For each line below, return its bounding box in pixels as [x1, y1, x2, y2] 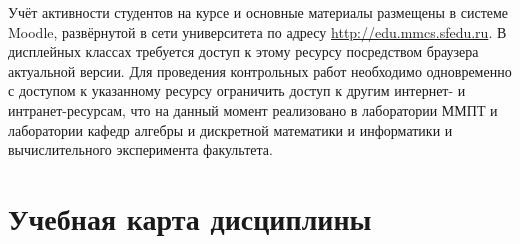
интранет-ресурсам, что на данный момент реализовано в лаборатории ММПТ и [8, 99, 498, 120]
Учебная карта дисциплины [8, 197, 372, 238]
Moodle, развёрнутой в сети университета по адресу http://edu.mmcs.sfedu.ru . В [8, 21, 507, 42]
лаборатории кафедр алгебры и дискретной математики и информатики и [8, 119, 453, 140]
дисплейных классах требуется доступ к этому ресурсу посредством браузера [8, 41, 479, 62]
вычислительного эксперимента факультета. [8, 139, 273, 160]
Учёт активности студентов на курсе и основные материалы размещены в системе [8, 2, 509, 22]
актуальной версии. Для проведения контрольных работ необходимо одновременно [8, 60, 512, 81]
